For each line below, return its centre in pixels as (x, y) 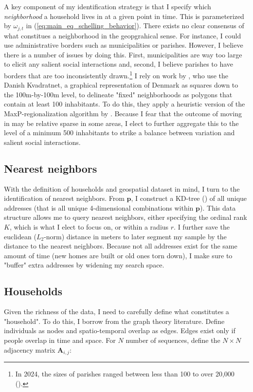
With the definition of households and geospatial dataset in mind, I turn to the (122, 188)
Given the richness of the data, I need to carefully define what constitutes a (117, 312)
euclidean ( (20, 236)
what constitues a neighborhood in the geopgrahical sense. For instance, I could (123, 35)
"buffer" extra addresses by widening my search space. (84, 265)
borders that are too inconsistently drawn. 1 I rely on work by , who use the (116, 75)
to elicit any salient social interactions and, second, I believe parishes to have (119, 64)
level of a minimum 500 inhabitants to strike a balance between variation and (119, 133)
